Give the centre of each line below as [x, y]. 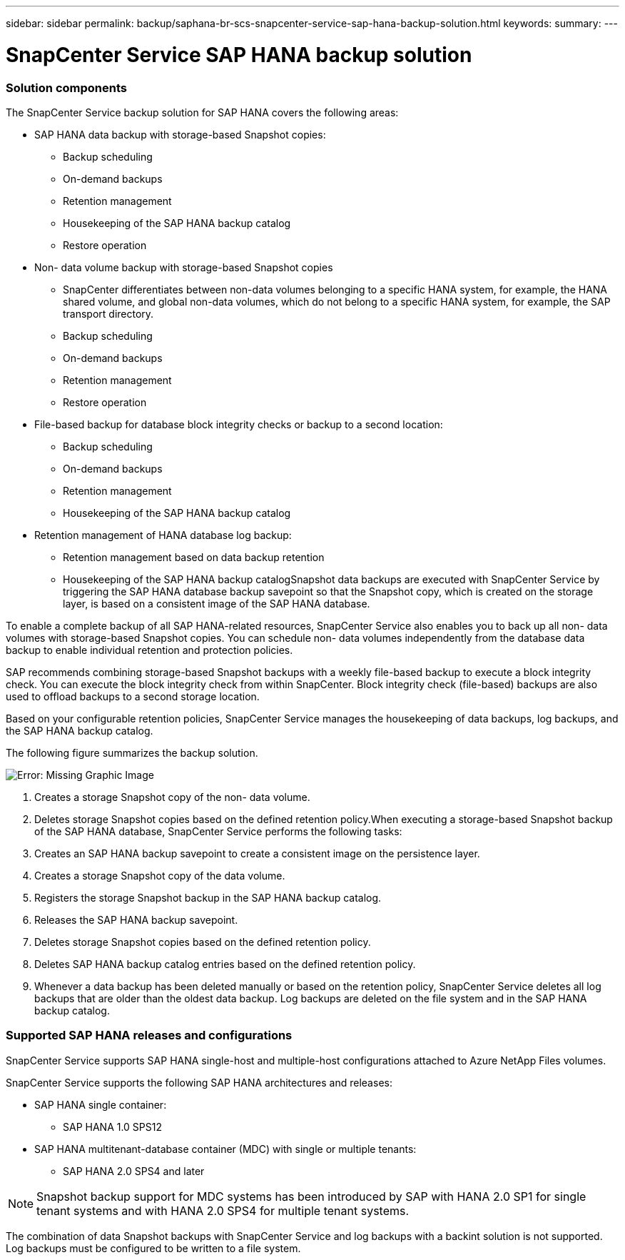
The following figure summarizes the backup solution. [132, 752]
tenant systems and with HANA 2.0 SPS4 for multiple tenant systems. [223, 1210]
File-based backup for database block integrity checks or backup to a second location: [239, 424]
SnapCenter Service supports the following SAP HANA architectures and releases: [199, 1082]
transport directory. [108, 313]
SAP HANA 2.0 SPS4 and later [134, 1171]
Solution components [66, 87]
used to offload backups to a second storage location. [133, 696]
